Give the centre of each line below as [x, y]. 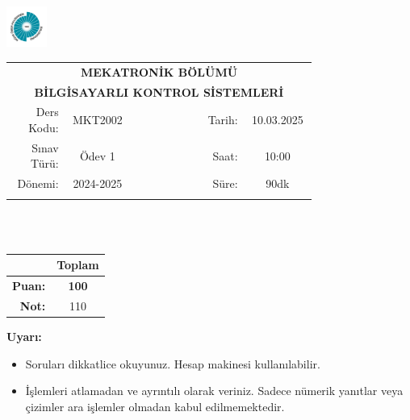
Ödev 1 [97, 155]
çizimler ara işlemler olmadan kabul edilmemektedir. [155, 406]
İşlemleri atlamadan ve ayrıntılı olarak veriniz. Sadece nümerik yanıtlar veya [214, 391]
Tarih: [223, 120]
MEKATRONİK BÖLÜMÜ [159, 71]
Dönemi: [38, 183]
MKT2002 [97, 120]
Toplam [78, 265]
